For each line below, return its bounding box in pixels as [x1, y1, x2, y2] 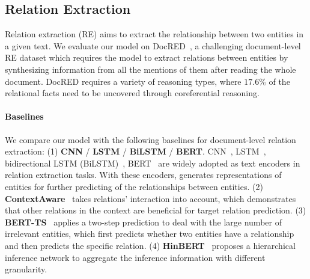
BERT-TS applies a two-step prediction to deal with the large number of [5, 215, 282, 228]
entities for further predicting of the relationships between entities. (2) [5, 180, 263, 192]
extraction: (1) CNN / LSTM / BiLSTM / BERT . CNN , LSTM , [5, 145, 266, 158]
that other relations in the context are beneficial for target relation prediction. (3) [5, 204, 306, 216]
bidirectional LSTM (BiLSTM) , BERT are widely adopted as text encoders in [5, 156, 300, 169]
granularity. [5, 263, 47, 275]
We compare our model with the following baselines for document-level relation [5, 133, 296, 146]
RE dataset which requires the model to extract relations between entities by [5, 51, 288, 64]
